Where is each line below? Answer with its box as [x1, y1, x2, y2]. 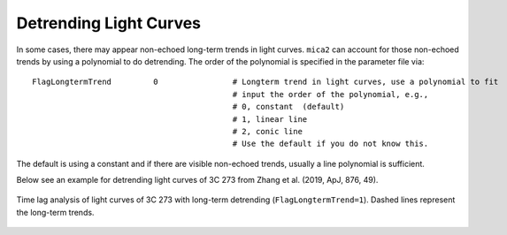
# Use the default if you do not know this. [232, 139, 429, 149]
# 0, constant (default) [232, 102, 345, 112]
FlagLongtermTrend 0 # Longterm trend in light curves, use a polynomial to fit [32, 77, 499, 87]
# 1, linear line [232, 114, 308, 124]
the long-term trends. [16, 207, 95, 217]
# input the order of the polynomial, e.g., [232, 89, 429, 99]
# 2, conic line [232, 126, 303, 136]
